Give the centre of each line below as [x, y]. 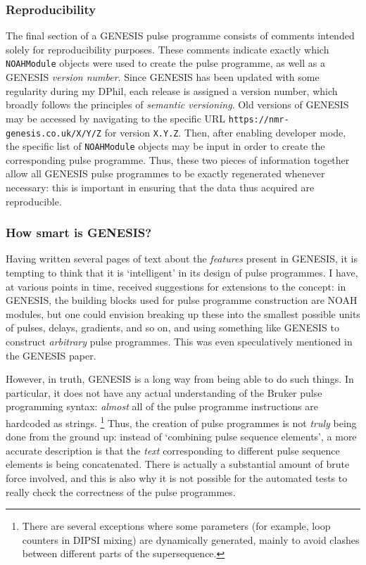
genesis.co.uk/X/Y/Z [54, 133]
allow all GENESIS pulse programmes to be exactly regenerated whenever [165, 173]
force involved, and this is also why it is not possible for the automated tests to [177, 477]
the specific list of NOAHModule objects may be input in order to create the [165, 146]
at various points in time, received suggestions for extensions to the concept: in [176, 286]
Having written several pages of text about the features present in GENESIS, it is [182, 259]
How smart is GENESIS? [79, 233]
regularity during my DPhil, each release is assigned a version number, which [172, 90]
